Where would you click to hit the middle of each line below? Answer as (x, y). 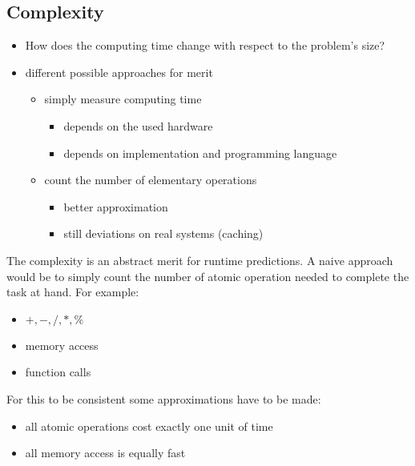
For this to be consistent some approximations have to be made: (164, 398)
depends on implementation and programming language (200, 153)
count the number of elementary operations (151, 180)
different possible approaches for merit (119, 72)
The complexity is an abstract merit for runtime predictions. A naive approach (200, 260)
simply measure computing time (123, 99)
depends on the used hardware (138, 125)
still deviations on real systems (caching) (163, 233)
